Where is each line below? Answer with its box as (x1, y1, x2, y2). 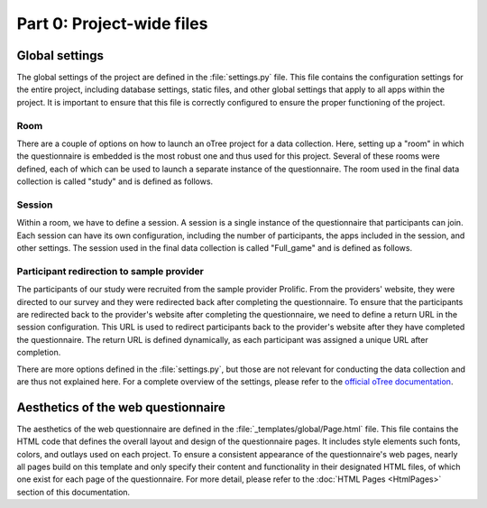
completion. (16, 347, 61, 358)
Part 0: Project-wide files (16, 14, 208, 33)
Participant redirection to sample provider (16, 264, 205, 277)
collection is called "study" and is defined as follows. (16, 176, 214, 187)
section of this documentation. (16, 486, 131, 497)
